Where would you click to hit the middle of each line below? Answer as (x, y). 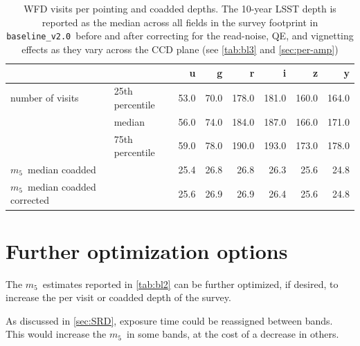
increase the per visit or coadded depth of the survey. (118, 297)
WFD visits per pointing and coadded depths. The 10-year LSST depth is (180, 8)
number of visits (45, 98)
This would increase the (56, 334)
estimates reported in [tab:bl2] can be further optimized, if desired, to (190, 283)
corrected (30, 200)
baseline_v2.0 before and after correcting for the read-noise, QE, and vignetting (180, 36)
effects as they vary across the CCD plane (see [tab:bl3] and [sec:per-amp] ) (180, 49)
